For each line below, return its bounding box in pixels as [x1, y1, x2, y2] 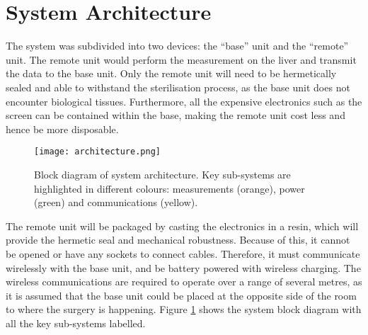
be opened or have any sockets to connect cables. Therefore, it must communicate [6, 246, 360, 261]
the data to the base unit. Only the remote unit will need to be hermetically [6, 66, 337, 81]
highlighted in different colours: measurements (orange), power [34, 181, 305, 195]
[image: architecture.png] [34, 147, 161, 157]
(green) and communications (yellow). [34, 195, 198, 210]
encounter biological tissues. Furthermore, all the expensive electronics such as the [6, 93, 362, 108]
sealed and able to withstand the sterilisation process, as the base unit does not [6, 79, 350, 94]
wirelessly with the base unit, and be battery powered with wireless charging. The [6, 260, 361, 275]
